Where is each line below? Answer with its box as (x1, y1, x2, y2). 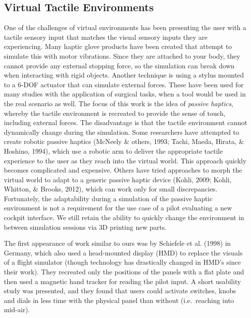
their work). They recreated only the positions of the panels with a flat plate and (4, 267, 244, 277)
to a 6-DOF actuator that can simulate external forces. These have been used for (4, 79, 244, 89)
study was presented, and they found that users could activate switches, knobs (4, 286, 236, 296)
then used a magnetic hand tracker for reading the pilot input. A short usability (4, 276, 241, 286)
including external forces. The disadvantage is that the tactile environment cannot (4, 117, 248, 127)
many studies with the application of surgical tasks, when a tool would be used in (4, 89, 246, 99)
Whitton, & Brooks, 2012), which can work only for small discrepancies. (4, 184, 218, 194)
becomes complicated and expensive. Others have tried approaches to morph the (4, 165, 242, 175)
